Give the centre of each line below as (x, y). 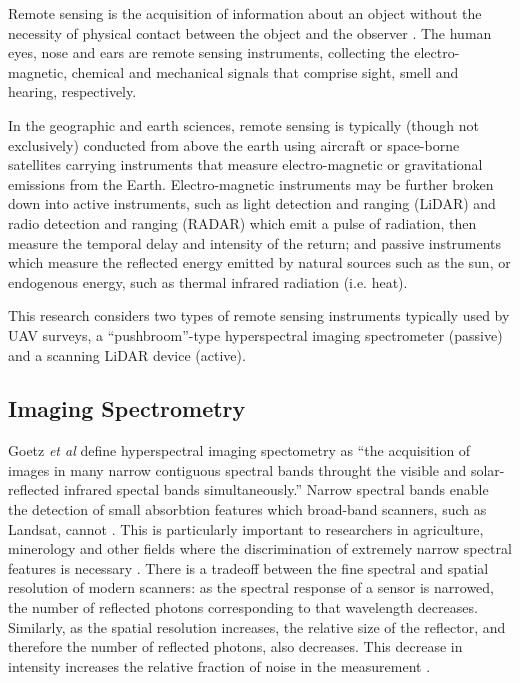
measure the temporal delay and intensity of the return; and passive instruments (254, 242)
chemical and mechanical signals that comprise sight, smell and (265, 71)
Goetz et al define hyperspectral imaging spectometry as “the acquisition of (239, 450)
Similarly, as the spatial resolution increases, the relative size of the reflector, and (257, 626)
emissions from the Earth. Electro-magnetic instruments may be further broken (251, 183)
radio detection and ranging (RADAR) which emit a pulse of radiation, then (242, 222)
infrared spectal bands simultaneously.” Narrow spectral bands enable (276, 489)
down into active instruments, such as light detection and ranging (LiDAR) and (252, 203)
